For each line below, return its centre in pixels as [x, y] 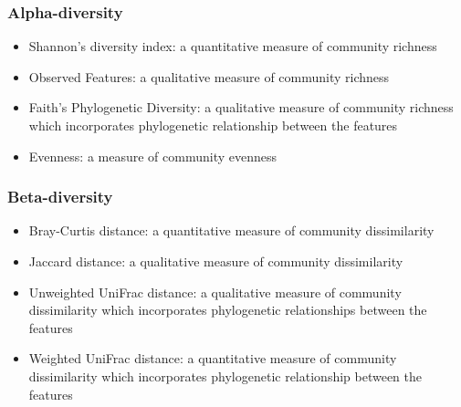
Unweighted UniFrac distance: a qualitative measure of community [215, 292]
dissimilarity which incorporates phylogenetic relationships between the [228, 310]
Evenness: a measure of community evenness [153, 156]
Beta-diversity [60, 197]
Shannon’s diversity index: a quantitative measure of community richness [233, 46]
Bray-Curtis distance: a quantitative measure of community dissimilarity [231, 230]
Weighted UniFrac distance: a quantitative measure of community [213, 358]
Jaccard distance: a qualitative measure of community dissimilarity [216, 261]
